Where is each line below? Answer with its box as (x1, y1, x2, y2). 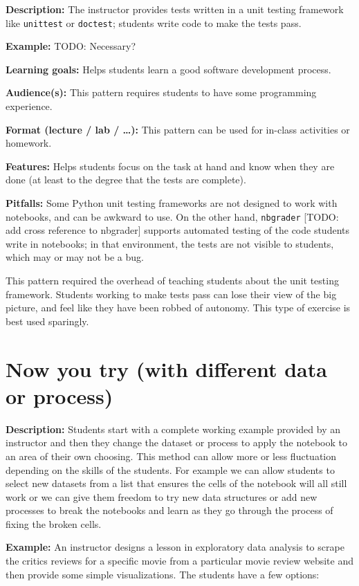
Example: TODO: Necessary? (6, 39, 136, 53)
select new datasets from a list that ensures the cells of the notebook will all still (6, 476, 347, 491)
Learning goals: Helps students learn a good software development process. (6, 62, 331, 76)
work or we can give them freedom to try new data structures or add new (6, 489, 317, 504)
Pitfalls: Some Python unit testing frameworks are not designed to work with (6, 196, 338, 210)
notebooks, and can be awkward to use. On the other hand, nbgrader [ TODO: (6, 209, 339, 223)
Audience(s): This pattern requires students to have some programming (6, 85, 317, 100)
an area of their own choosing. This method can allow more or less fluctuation (6, 448, 337, 463)
